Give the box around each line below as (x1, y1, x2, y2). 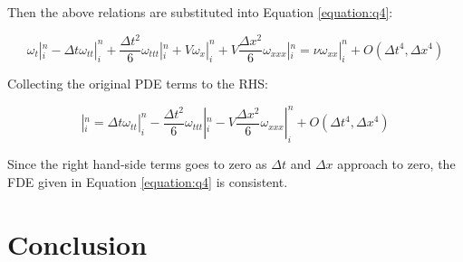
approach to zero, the (337, 154, 456, 173)
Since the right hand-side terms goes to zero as (7, 154, 267, 173)
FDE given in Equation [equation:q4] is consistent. (7, 172, 288, 191)
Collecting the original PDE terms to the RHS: (7, 74, 268, 93)
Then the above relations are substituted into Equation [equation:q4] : (7, 3, 393, 21)
